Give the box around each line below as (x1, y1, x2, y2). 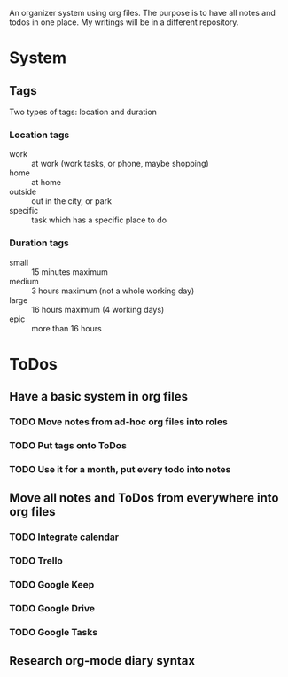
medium (9, 276, 39, 286)
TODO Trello (9, 555, 64, 567)
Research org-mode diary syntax (9, 653, 196, 668)
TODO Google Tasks (9, 626, 98, 638)
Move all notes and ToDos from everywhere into (9, 491, 279, 506)
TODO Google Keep (9, 579, 95, 591)
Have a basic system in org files (9, 389, 189, 404)
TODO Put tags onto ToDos (9, 440, 127, 452)
